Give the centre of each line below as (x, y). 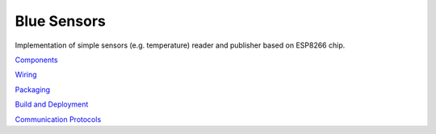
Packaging (33, 90)
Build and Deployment (52, 104)
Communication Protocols (58, 119)
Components (36, 60)
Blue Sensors (61, 21)
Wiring (26, 75)
